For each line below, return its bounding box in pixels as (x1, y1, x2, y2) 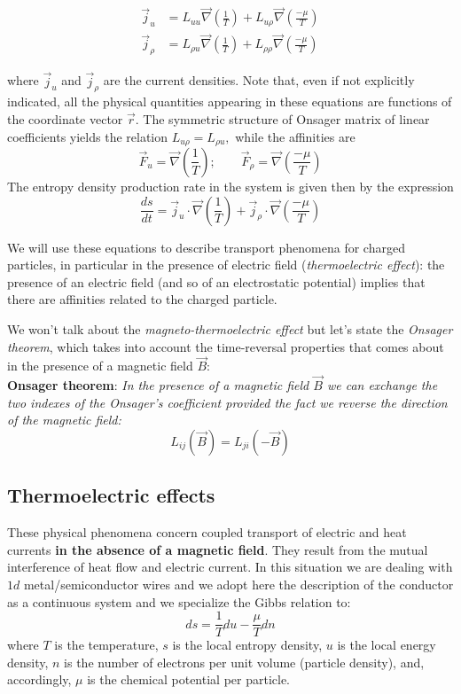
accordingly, (7, 670, 72, 689)
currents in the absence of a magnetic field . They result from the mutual (7, 540, 428, 558)
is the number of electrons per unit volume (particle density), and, (64, 652, 425, 671)
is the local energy (337, 636, 436, 654)
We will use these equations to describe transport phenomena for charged (7, 238, 405, 256)
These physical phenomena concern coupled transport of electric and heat (7, 523, 407, 542)
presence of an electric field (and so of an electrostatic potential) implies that (7, 272, 426, 291)
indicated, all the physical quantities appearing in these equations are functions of (7, 92, 452, 111)
